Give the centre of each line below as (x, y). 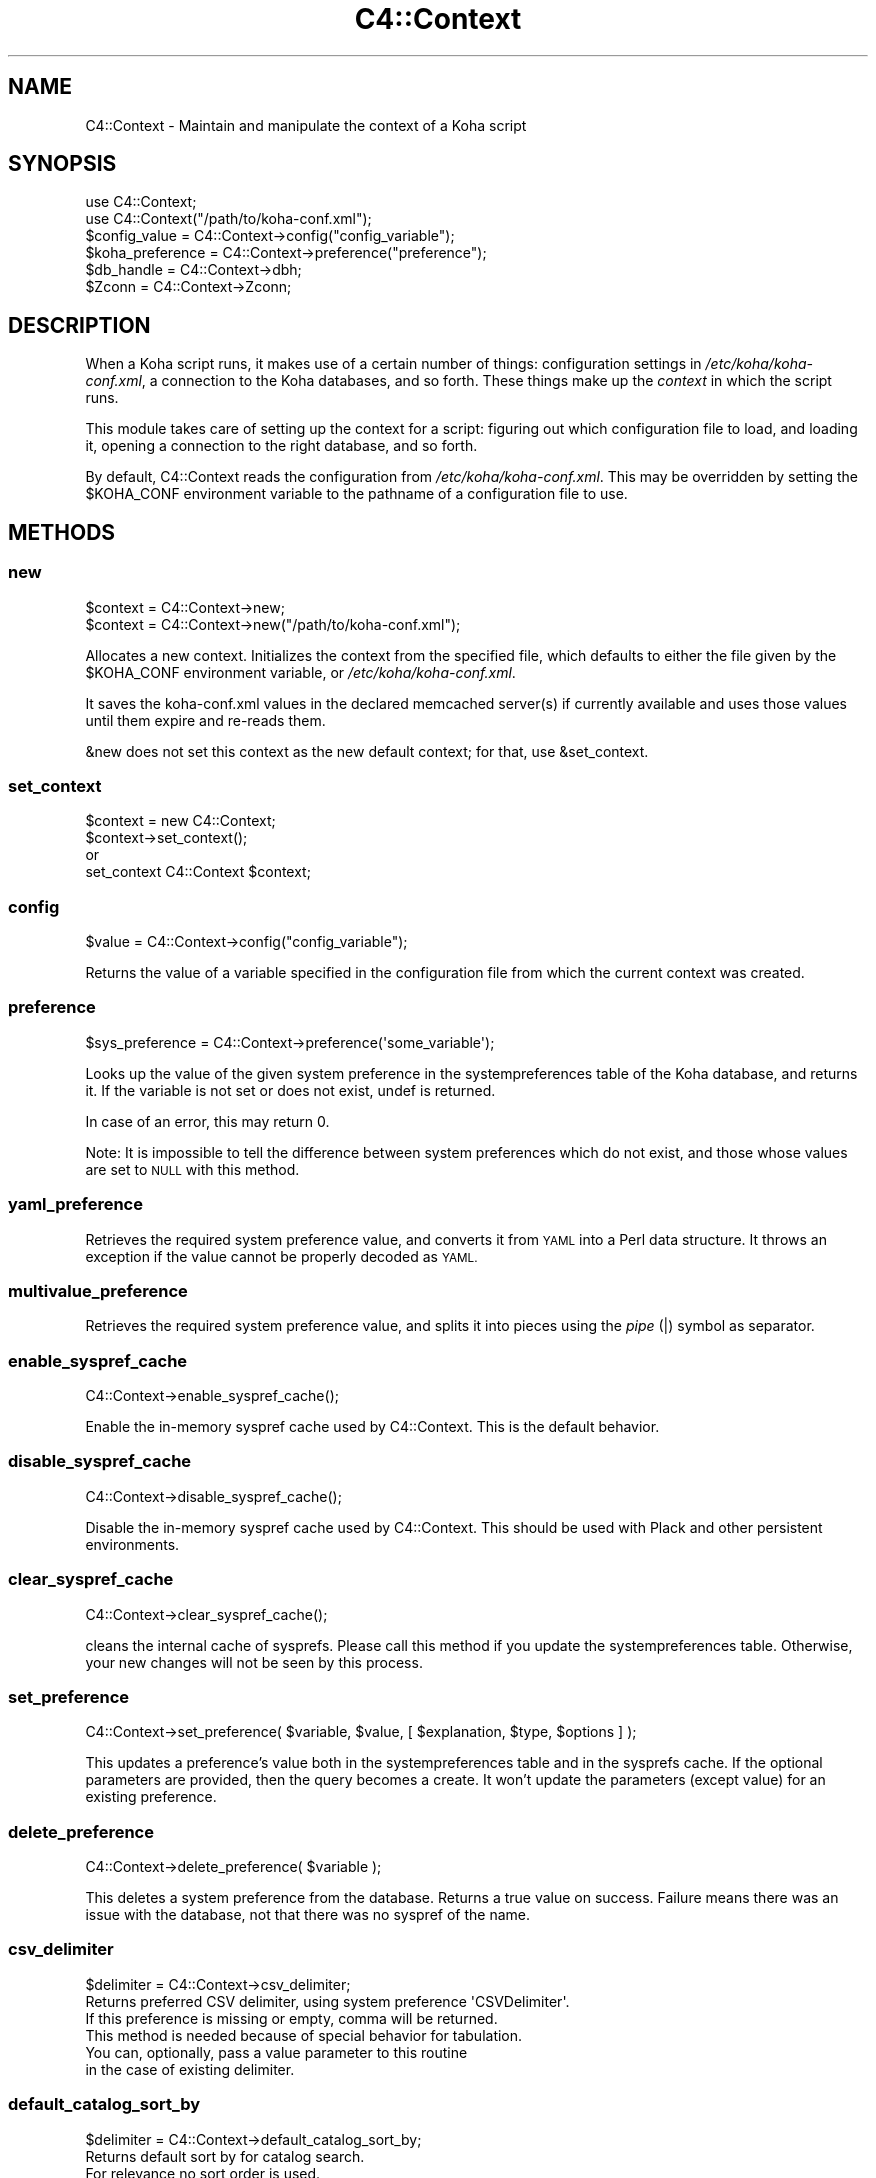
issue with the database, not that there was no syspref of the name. (308, 1914)
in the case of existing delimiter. (190, 2069)
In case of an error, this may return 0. (207, 1121)
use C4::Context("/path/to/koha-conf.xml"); (228, 219)
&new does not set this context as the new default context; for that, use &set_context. (367, 751)
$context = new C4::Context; (180, 821)
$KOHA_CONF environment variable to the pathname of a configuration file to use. (356, 494)
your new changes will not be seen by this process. (254, 1662)
